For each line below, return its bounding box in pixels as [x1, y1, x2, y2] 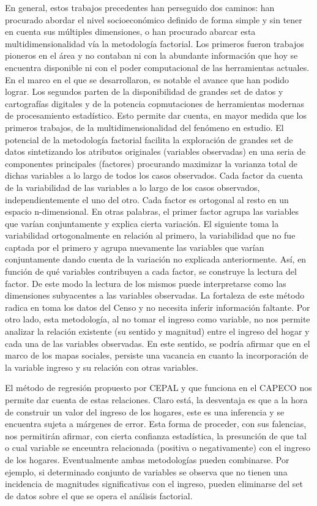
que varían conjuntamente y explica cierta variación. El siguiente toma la [5, 217, 279, 229]
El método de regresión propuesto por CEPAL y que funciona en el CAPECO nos [5, 381, 312, 394]
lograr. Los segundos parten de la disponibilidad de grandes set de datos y [5, 85, 283, 98]
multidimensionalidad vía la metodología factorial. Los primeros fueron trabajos [5, 37, 304, 50]
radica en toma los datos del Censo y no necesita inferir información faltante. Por [5, 300, 310, 313]
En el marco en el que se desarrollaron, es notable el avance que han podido [5, 73, 289, 86]
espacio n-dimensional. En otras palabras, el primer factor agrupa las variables [5, 205, 299, 218]
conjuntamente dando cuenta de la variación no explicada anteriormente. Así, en [5, 253, 307, 266]
